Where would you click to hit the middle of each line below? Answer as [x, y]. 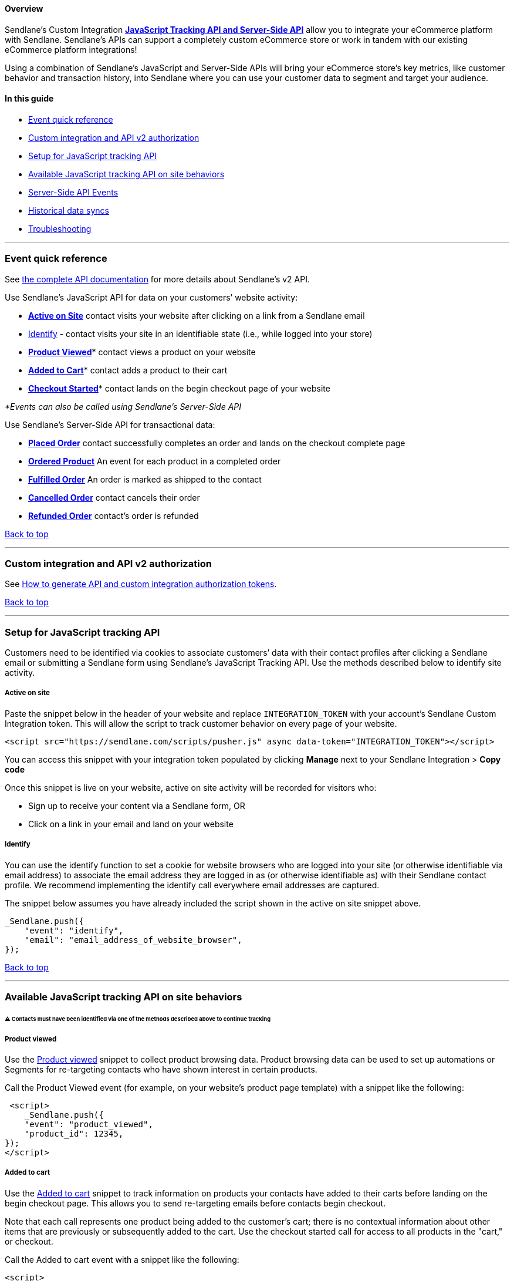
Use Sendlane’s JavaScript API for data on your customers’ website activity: [151, 297]
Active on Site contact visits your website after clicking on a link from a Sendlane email [197, 315]
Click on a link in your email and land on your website [131, 824]
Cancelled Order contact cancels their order [114, 497]
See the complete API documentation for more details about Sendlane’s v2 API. [157, 279]
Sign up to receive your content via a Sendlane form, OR [137, 805]
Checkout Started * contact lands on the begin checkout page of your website [179, 388]
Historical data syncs [69, 210]
